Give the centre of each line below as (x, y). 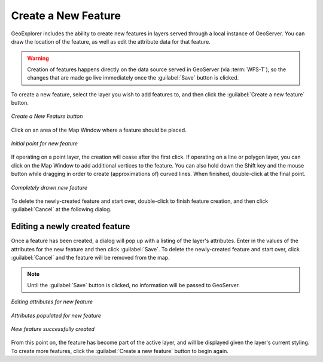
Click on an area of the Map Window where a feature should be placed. (99, 130)
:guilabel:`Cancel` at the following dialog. (61, 209)
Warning (38, 58)
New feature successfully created (53, 329)
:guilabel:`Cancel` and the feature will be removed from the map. (90, 258)
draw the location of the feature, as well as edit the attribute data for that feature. (111, 41)
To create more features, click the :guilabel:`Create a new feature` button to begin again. (120, 351)
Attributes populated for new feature (56, 315)
